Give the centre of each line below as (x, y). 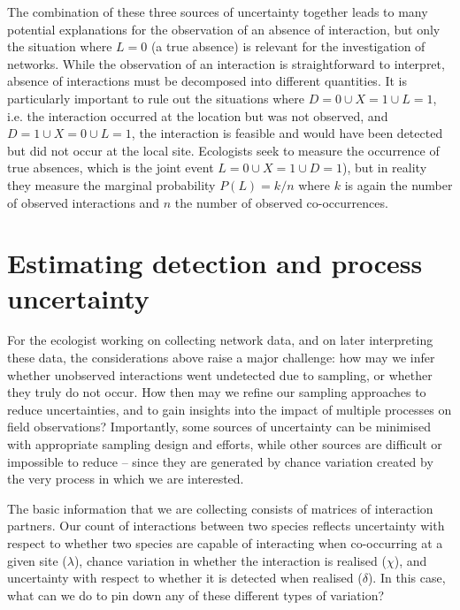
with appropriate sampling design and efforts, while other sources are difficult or (225, 444)
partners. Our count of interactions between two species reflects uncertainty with (226, 526)
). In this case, (406, 578)
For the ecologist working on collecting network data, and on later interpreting (220, 340)
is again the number (399, 184)
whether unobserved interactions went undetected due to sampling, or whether (220, 374)
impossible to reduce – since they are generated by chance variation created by (220, 461)
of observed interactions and (84, 202)
